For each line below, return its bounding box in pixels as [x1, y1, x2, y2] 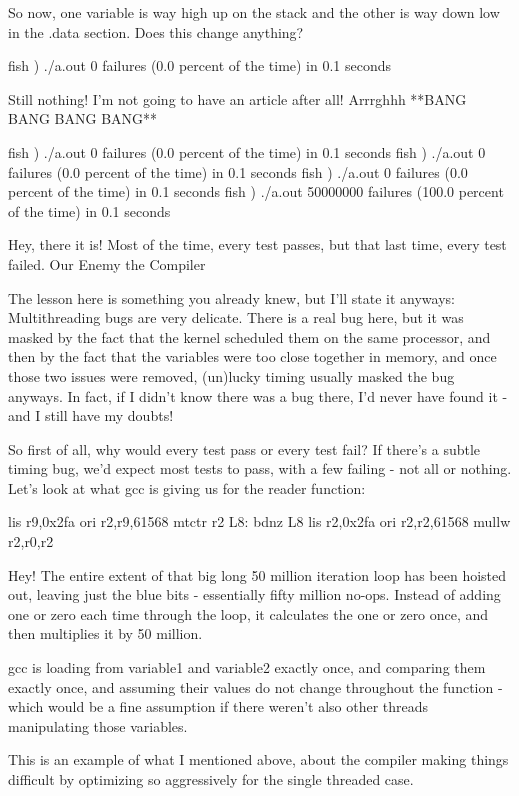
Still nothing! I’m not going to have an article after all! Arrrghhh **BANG [8, 88, 467, 109]
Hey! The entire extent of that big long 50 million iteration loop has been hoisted [8, 564, 507, 585]
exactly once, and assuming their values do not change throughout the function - [8, 676, 503, 697]
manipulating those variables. [8, 715, 188, 736]
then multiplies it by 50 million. [8, 623, 203, 644]
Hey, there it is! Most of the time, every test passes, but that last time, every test [8, 234, 507, 255]
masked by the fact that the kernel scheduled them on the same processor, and [8, 326, 491, 347]
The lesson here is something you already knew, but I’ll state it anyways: [8, 287, 455, 308]
